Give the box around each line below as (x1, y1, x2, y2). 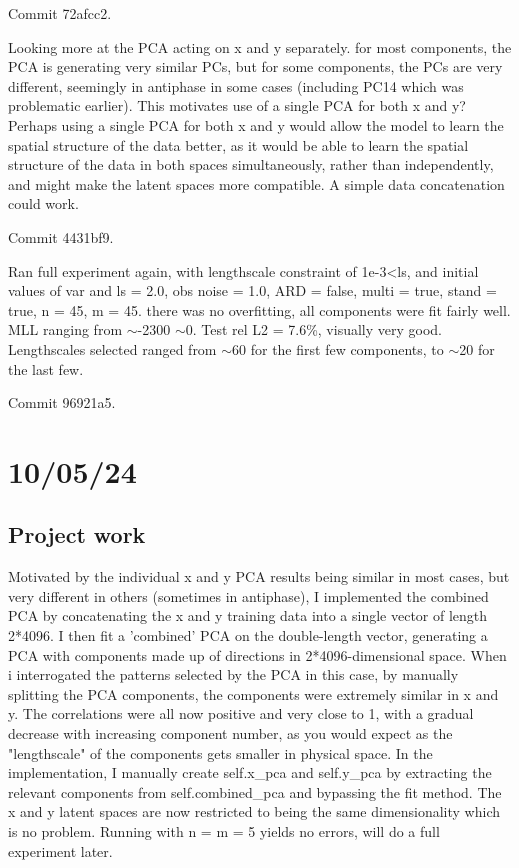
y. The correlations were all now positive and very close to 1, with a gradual (8, 703, 474, 724)
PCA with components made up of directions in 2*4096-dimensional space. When (8, 644, 507, 665)
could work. (8, 193, 79, 214)
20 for (459, 338, 495, 359)
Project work (8, 519, 146, 550)
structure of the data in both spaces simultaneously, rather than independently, (8, 154, 494, 175)
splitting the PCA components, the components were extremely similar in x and (8, 683, 499, 704)
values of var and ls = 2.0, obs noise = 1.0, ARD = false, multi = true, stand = (8, 280, 497, 301)
